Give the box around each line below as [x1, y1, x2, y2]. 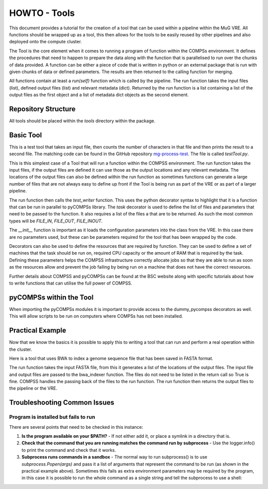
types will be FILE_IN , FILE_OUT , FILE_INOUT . [9, 218, 103, 224]
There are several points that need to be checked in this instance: [9, 424, 143, 430]
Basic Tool [9, 131, 42, 139]
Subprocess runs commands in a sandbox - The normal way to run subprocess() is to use [21, 454, 208, 460]
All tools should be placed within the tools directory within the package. [9, 117, 156, 124]
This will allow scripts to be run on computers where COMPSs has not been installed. [9, 313, 183, 319]
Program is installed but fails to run [9, 413, 95, 420]
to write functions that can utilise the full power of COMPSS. [9, 280, 133, 286]
